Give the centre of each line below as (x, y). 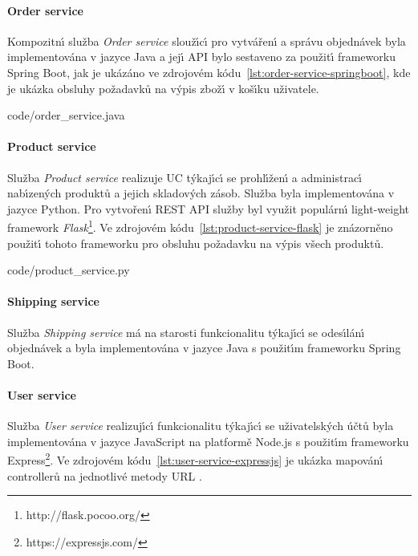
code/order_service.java (66, 115)
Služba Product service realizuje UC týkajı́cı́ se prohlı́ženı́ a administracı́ (185, 177)
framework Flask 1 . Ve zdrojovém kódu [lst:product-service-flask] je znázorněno (200, 226)
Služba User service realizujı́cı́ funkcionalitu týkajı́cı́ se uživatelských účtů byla (201, 426)
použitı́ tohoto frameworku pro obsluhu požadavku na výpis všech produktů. (196, 243)
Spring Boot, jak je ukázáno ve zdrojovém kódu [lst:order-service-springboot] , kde (209, 72)
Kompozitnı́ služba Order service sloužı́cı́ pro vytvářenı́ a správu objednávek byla (207, 41)
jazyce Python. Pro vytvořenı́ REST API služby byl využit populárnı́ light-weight (208, 208)
